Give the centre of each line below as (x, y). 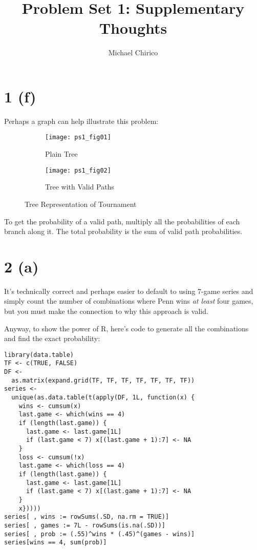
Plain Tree (61, 154)
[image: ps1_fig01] (78, 137)
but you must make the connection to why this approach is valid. (106, 311)
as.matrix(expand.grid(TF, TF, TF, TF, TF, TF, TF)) (103, 380)
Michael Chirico (133, 52)
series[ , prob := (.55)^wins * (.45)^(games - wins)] (100, 534)
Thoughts (133, 28)
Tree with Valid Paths (80, 187)
